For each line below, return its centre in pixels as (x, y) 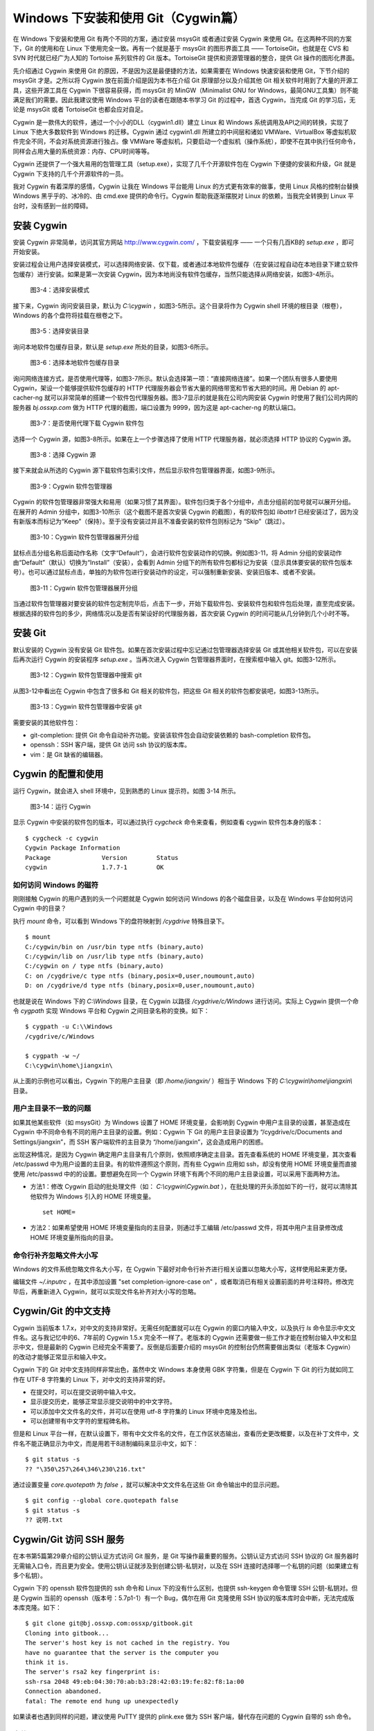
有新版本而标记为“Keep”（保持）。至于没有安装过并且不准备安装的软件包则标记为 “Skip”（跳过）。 (151, 521)
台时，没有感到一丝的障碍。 (52, 206)
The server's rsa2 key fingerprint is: (93, 1672)
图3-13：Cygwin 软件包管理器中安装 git (86, 707)
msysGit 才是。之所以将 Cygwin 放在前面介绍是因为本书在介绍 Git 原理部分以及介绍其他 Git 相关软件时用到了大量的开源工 (186, 80)
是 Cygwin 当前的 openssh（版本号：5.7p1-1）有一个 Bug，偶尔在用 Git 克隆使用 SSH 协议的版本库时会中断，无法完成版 (184, 1598)
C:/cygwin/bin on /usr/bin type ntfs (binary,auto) (115, 947)
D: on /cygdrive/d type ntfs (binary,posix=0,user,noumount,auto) (140, 986)
